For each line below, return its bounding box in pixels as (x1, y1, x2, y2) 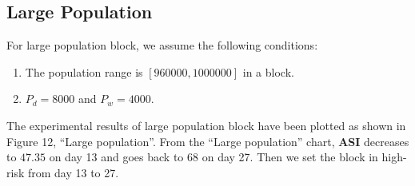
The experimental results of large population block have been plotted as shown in (6, 117, 406, 133)
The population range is (25, 63, 143, 80)
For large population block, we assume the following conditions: (6, 37, 318, 53)
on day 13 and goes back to (49, 148, 184, 165)
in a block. (242, 63, 294, 80)
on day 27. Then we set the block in (202, 148, 378, 165)
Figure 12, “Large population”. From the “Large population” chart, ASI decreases (6, 133, 409, 149)
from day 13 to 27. (27, 164, 119, 180)
